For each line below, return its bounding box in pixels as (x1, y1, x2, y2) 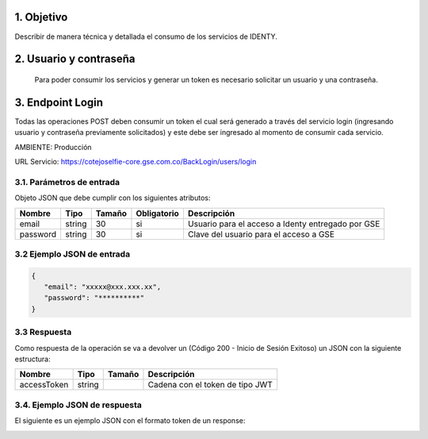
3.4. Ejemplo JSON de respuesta (14, 399, 143, 410)
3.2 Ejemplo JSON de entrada (14, 248, 131, 260)
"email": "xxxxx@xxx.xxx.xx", (44, 283, 162, 291)
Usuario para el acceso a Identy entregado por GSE (187, 218, 380, 229)
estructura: (14, 354, 51, 364)
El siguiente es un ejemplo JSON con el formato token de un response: (14, 416, 246, 426)
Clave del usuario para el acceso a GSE (187, 229, 334, 240)
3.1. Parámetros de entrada (14, 176, 120, 187)
